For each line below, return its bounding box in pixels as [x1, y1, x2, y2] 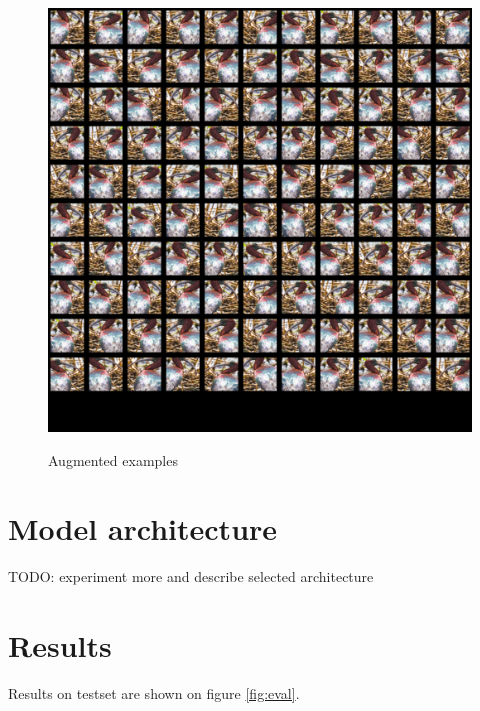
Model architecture [8, 508, 278, 549]
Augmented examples [48, 449, 178, 470]
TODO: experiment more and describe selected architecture [8, 566, 374, 587]
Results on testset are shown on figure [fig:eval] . [8, 683, 300, 704]
